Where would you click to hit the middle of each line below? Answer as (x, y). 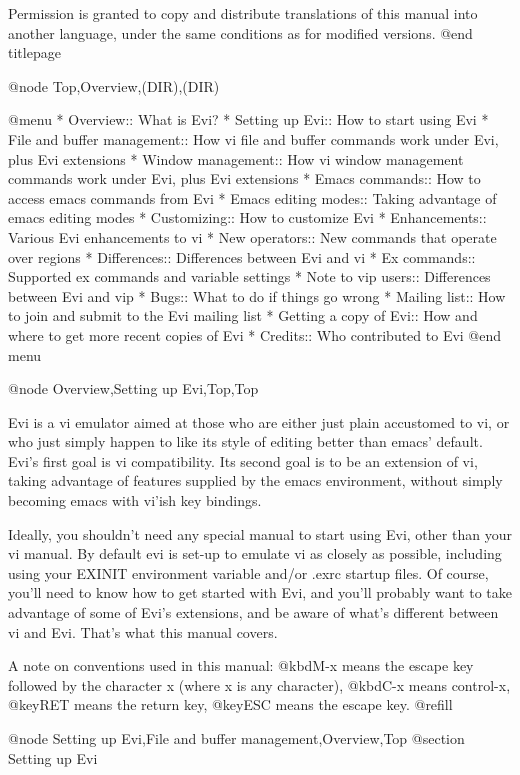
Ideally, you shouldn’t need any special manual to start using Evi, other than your (260, 533)
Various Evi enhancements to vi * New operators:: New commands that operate (252, 236)
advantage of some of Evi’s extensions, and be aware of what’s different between (253, 612)
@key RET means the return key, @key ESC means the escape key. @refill (230, 704)
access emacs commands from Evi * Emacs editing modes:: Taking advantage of (252, 197)
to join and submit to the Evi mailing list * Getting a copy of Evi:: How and (243, 315)
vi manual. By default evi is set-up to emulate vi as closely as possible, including (255, 553)
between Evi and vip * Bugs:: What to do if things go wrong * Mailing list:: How (257, 295)
